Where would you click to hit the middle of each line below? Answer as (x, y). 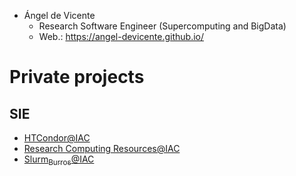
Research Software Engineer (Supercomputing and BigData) (162, 26)
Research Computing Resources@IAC (102, 148)
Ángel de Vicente (59, 15)
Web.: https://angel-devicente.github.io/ (121, 36)
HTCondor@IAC (57, 138)
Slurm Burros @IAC (59, 160)
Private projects (77, 77)
